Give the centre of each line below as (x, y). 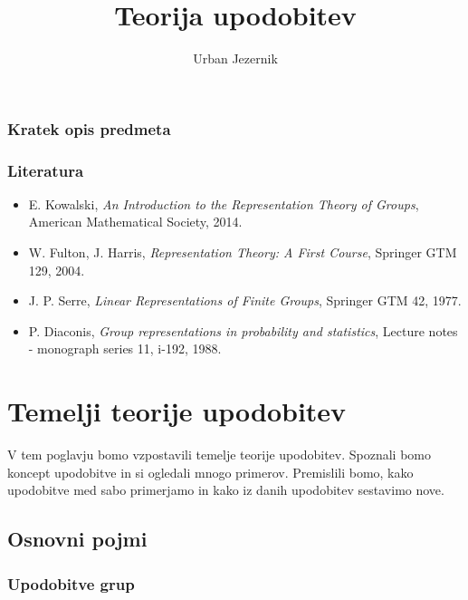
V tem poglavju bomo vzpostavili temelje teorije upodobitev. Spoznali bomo (219, 455)
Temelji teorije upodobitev (177, 411)
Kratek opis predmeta (89, 128)
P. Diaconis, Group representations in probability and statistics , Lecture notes (243, 330)
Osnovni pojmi (77, 539)
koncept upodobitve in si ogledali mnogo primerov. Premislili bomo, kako (210, 472)
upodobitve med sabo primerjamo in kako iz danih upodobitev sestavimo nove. (226, 490)
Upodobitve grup (71, 583)
